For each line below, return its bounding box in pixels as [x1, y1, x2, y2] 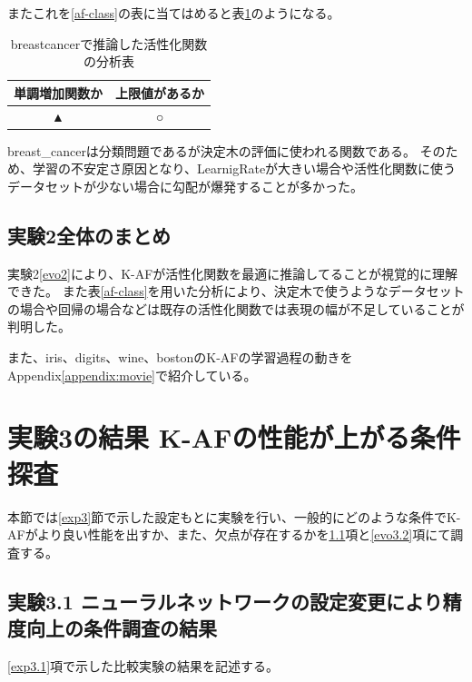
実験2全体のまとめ [7, 221, 172, 249]
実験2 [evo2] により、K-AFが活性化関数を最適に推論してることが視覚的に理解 [7, 263, 457, 282]
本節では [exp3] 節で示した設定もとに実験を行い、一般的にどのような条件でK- [7, 507, 461, 526]
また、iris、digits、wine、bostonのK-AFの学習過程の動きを [7, 348, 353, 367]
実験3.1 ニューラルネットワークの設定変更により [7, 587, 443, 615]
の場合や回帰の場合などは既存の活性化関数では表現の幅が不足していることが [7, 299, 465, 318]
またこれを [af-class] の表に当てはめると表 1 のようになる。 [7, 4, 340, 22]
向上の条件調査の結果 [25, 614, 217, 642]
